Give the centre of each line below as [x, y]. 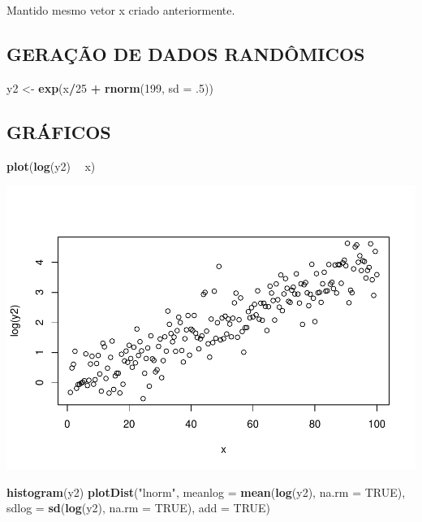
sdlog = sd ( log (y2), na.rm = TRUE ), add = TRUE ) [139, 508]
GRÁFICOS [59, 131]
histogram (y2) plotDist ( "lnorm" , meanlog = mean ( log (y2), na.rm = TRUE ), [206, 492]
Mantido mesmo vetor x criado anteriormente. [121, 10]
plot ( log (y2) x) [51, 165]
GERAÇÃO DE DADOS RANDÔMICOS [186, 53]
